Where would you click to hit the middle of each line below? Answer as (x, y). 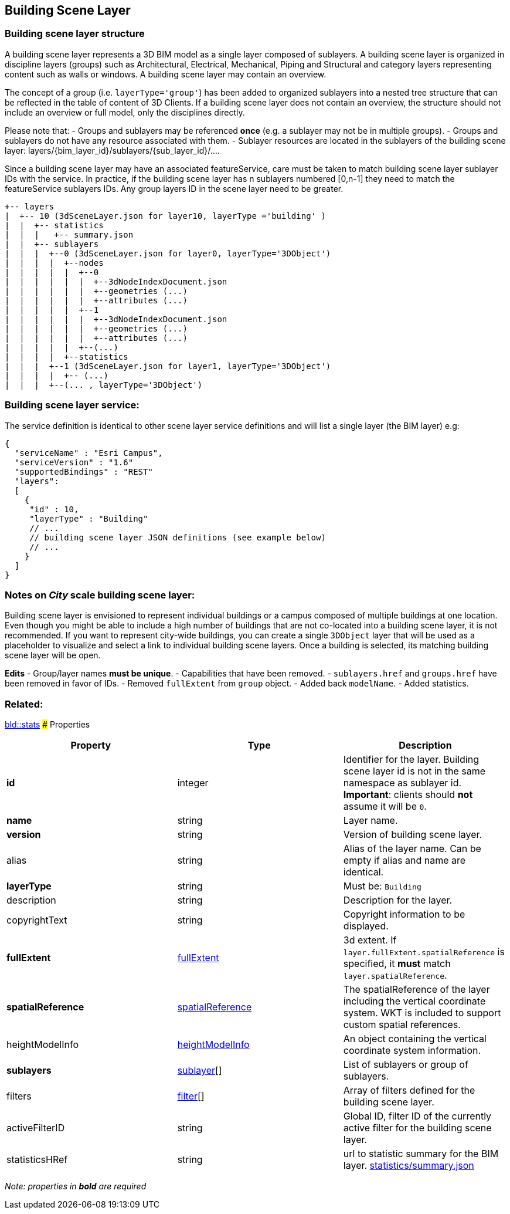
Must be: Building (382, 886)
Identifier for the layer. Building (411, 760)
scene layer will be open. (53, 655)
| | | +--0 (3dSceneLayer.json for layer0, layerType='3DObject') (168, 253)
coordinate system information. (412, 1051)
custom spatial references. (402, 1025)
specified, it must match (397, 964)
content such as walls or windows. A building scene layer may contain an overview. (166, 74)
